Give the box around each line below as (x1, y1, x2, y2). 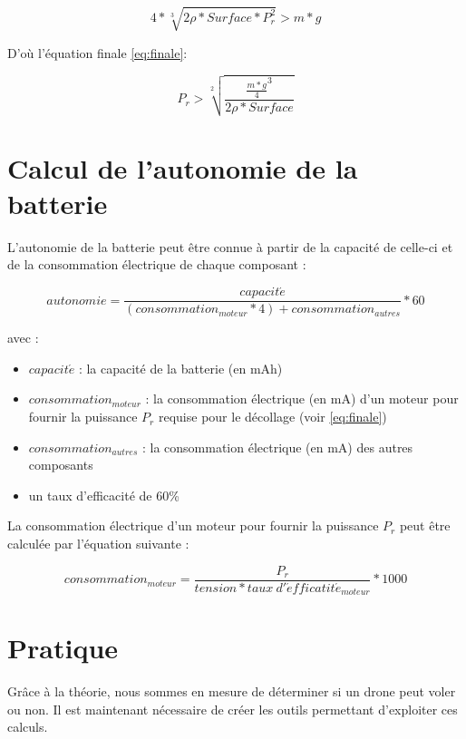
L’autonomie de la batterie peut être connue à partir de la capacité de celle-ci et (7, 237, 453, 256)
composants (28, 455, 93, 474)
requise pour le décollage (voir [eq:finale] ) (158, 407, 387, 426)
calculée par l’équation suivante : (7, 534, 189, 553)
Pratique (7, 629, 119, 666)
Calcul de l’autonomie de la (7, 149, 358, 186)
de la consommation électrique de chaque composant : (7, 255, 306, 274)
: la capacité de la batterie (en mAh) (78, 358, 283, 377)
